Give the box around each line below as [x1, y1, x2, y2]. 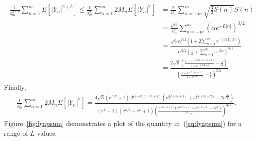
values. [37, 127, 57, 138]
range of [4, 127, 28, 138]
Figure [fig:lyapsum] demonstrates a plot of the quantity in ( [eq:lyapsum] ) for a [4, 118, 242, 128]
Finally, [4, 82, 26, 92]
